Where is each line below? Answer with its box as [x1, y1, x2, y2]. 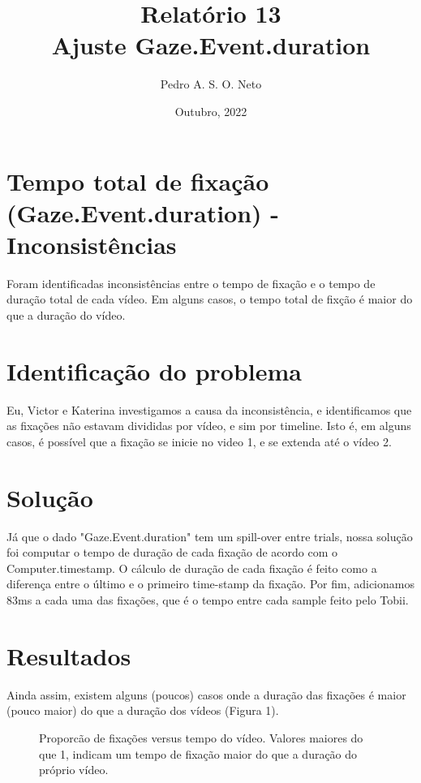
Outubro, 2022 [174, 102, 247, 119]
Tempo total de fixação [6, 164, 269, 197]
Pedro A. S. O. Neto [160, 75, 262, 92]
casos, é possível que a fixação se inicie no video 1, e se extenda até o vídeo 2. [6, 432, 392, 450]
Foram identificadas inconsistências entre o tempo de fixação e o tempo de [6, 274, 376, 291]
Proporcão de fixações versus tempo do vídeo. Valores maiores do [39, 729, 363, 746]
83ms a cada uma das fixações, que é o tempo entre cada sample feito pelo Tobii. [6, 592, 409, 608]
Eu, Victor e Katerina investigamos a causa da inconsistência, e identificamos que [6, 401, 412, 418]
